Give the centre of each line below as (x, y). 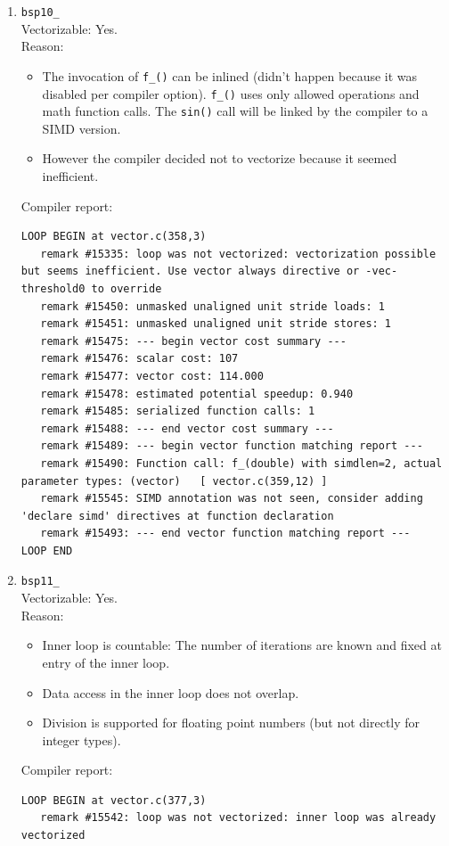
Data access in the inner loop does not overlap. (171, 692)
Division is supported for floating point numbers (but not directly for (231, 723)
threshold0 (53, 288)
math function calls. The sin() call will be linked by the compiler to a (235, 111)
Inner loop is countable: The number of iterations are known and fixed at (242, 645)
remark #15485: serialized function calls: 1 (178, 411)
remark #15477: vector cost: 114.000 (152, 376)
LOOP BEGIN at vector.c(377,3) (114, 800)
